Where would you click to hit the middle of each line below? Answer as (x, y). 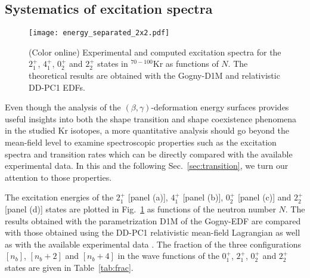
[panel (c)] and (264, 197)
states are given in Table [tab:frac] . (69, 267)
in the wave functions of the (168, 256)
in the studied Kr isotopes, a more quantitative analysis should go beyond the (147, 130)
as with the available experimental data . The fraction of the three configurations (153, 244)
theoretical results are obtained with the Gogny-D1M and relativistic (154, 75)
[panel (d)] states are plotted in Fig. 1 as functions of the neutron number (140, 208)
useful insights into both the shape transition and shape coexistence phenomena (151, 118)
